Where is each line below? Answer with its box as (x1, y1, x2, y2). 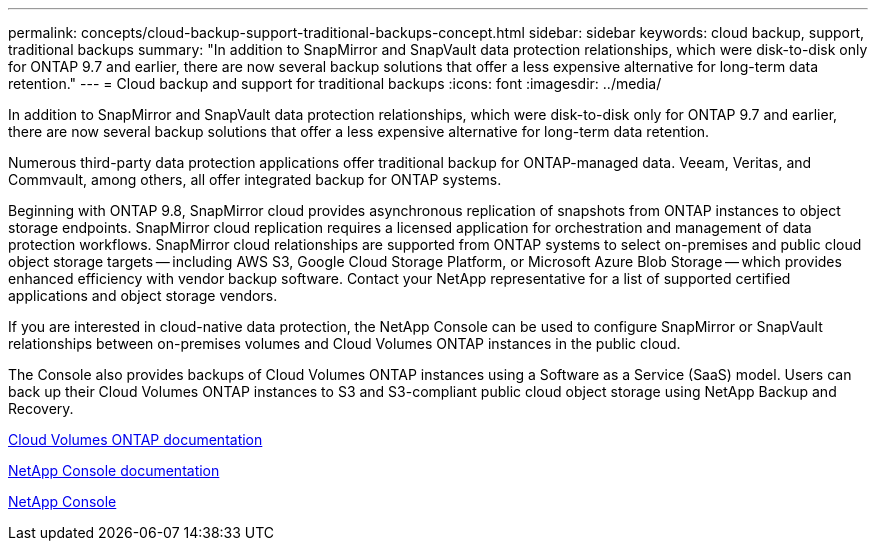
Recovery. (8, 400, 74, 417)
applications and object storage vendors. (8, 287, 278, 304)
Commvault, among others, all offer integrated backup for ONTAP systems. (8, 171, 502, 188)
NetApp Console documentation (8, 462, 220, 479)
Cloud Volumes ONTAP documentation (8, 431, 263, 448)
